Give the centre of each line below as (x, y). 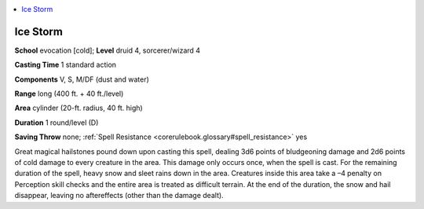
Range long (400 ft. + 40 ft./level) (69, 93)
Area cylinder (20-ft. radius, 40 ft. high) (79, 108)
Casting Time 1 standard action (66, 65)
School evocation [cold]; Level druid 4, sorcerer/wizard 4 (107, 50)
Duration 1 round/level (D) (57, 123)
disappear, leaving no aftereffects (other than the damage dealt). (119, 196)
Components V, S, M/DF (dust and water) (82, 79)
